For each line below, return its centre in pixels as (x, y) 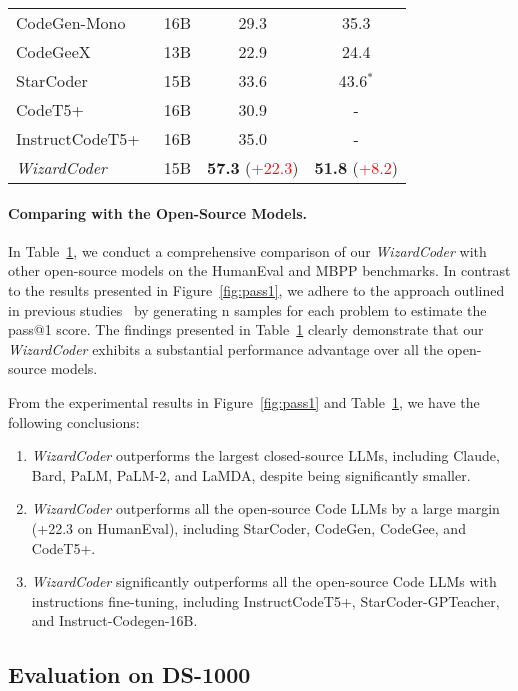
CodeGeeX (53, 51)
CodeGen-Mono (71, 22)
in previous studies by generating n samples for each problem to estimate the (247, 309)
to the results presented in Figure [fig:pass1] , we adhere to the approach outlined (256, 289)
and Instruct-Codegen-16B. (114, 620)
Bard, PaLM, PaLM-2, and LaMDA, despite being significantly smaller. (251, 474)
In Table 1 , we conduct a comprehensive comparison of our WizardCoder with (247, 250)
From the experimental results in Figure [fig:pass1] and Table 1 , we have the (244, 401)
